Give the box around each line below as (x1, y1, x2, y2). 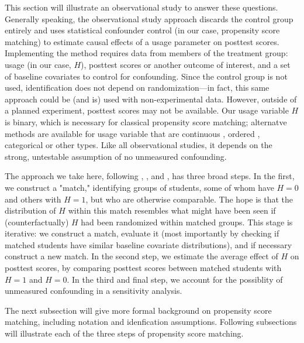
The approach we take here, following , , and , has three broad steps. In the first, (5, 170, 295, 182)
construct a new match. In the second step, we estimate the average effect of (5, 250, 278, 262)
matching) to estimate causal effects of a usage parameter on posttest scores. (5, 35, 279, 47)
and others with (5, 193, 61, 205)
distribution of (5, 204, 56, 217)
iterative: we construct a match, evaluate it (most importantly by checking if (5, 227, 279, 239)
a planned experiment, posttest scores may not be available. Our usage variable (5, 104, 289, 116)
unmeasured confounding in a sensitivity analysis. (5, 284, 182, 297)
